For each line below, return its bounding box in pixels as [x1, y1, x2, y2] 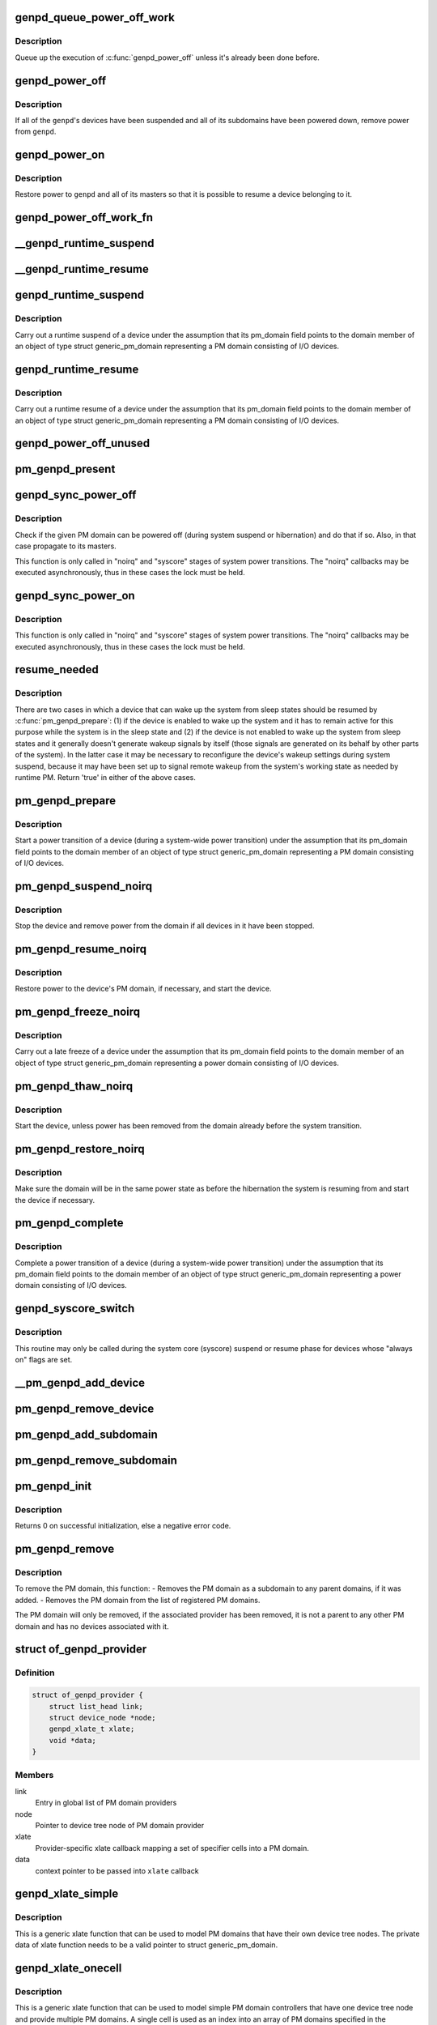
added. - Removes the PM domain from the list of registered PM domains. [15, 1595, 261, 1605]
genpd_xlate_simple [15, 1887, 119, 1901]
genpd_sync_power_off [15, 488, 137, 502]
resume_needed [15, 663, 99, 676]
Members [15, 1770, 54, 1781]
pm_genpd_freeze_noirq [15, 1005, 141, 1019]
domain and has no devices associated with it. [15, 1621, 169, 1631]
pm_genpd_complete [15, 1216, 124, 1230]
